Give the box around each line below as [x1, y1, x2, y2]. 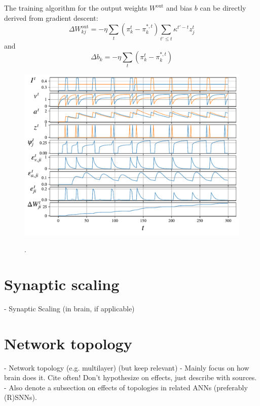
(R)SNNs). [4, 392, 37, 402]
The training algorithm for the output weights [4, 3, 147, 13]
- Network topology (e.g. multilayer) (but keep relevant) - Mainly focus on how [4, 362, 249, 373]
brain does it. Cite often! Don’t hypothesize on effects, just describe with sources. [4, 372, 257, 383]
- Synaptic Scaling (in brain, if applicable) [4, 303, 135, 313]
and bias [166, 3, 193, 13]
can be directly [200, 3, 246, 13]
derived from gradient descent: [4, 12, 98, 23]
